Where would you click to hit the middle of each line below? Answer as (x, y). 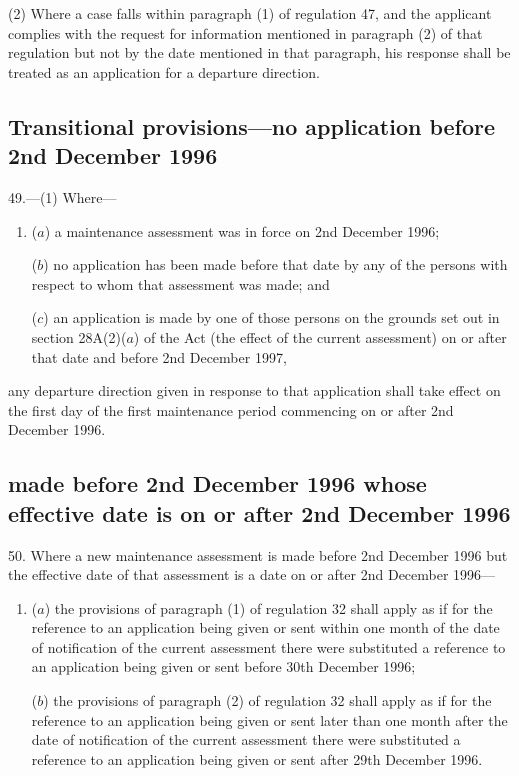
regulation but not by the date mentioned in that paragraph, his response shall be (259, 52)
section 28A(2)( (79, 336)
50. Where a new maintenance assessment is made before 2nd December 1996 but (258, 554)
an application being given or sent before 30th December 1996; (223, 666)
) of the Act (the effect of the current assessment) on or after (320, 336)
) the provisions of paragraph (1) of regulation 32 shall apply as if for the (268, 607)
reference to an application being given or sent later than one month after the (269, 719)
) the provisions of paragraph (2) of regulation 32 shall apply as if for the (267, 700)
